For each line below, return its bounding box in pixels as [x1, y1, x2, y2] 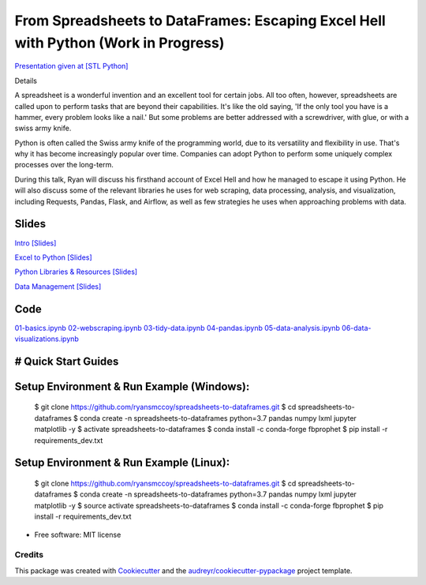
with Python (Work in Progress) [14, 34, 225, 51]
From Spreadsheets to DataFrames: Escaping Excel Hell [14, 12, 386, 29]
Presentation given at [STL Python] [14, 62, 129, 71]
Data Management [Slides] [14, 281, 102, 291]
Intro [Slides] [14, 238, 57, 248]
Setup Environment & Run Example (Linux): [14, 456, 230, 470]
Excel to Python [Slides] [14, 253, 92, 262]
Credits [14, 549, 43, 561]
